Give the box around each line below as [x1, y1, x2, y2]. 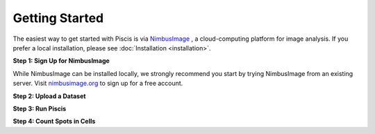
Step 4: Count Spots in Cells [12, 117, 96, 126]
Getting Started [12, 10, 104, 26]
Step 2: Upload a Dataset [12, 92, 86, 100]
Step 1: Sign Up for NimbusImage [12, 57, 110, 65]
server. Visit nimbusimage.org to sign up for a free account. [12, 79, 183, 88]
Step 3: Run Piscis [12, 104, 67, 113]
